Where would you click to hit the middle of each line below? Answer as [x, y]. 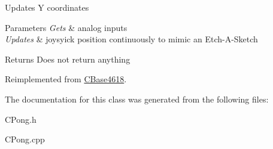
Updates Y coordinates [47, 7]
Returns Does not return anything [68, 59]
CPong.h [21, 119]
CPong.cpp [25, 139]
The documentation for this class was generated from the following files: [137, 99]
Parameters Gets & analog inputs [66, 27]
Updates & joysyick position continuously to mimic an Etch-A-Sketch [131, 39]
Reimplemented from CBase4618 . [66, 79]
